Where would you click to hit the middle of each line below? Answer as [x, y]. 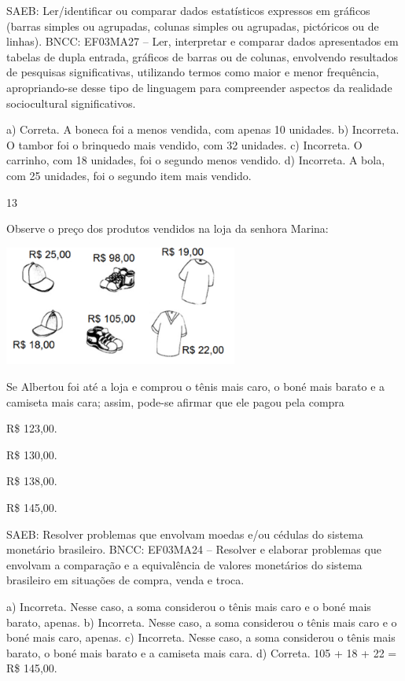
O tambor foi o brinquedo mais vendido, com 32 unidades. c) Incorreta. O [184, 144]
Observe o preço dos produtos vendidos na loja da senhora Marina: [168, 228]
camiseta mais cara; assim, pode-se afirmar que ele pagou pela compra [175, 401]
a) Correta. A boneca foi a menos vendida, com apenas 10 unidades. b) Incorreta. [203, 129]
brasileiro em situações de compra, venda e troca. [125, 580]
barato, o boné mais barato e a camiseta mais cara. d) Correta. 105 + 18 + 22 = [202, 652]
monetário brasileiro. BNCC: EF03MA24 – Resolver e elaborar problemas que [194, 549]
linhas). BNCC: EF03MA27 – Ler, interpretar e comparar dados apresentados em [202, 41]
